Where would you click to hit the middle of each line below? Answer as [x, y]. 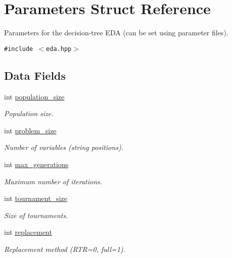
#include [19, 49]
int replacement [28, 232]
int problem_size [30, 130]
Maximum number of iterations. [53, 181]
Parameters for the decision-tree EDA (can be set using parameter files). [116, 33]
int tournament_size [36, 198]
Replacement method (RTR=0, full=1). [65, 249]
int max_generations [36, 164]
